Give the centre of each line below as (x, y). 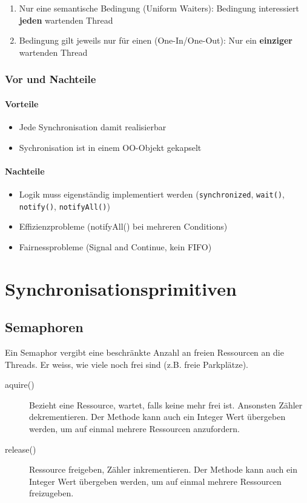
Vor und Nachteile (51, 79)
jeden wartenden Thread (66, 20)
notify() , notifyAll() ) (64, 206)
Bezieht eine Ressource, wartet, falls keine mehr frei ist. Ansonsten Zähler (166, 405)
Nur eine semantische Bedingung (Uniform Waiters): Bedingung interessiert (159, 8)
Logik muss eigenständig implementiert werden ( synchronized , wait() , (152, 194)
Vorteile (22, 103)
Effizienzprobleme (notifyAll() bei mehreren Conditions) (123, 226)
